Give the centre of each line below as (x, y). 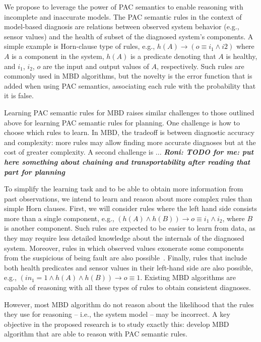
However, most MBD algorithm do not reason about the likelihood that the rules (129, 304)
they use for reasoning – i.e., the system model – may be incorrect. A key (117, 314)
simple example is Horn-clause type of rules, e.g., (80, 46)
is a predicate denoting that (173, 56)
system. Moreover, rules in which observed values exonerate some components (124, 248)
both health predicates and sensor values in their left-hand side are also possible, (128, 267)
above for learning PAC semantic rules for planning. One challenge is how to (122, 122)
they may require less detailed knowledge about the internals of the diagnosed (124, 238)
